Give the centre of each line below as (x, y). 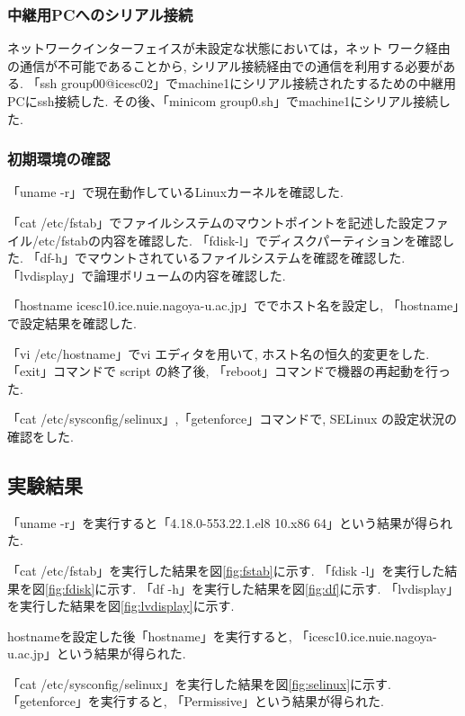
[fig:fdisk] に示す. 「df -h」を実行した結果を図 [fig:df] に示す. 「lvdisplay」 (252, 588)
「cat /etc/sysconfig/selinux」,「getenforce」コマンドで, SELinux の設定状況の (232, 419)
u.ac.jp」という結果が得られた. (97, 653)
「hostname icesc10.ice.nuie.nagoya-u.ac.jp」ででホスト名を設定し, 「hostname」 (233, 305)
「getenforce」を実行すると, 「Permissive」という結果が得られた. (196, 701)
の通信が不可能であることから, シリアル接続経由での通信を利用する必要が (225, 65)
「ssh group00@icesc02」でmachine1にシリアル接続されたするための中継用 (242, 83)
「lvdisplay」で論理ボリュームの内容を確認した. (147, 275)
